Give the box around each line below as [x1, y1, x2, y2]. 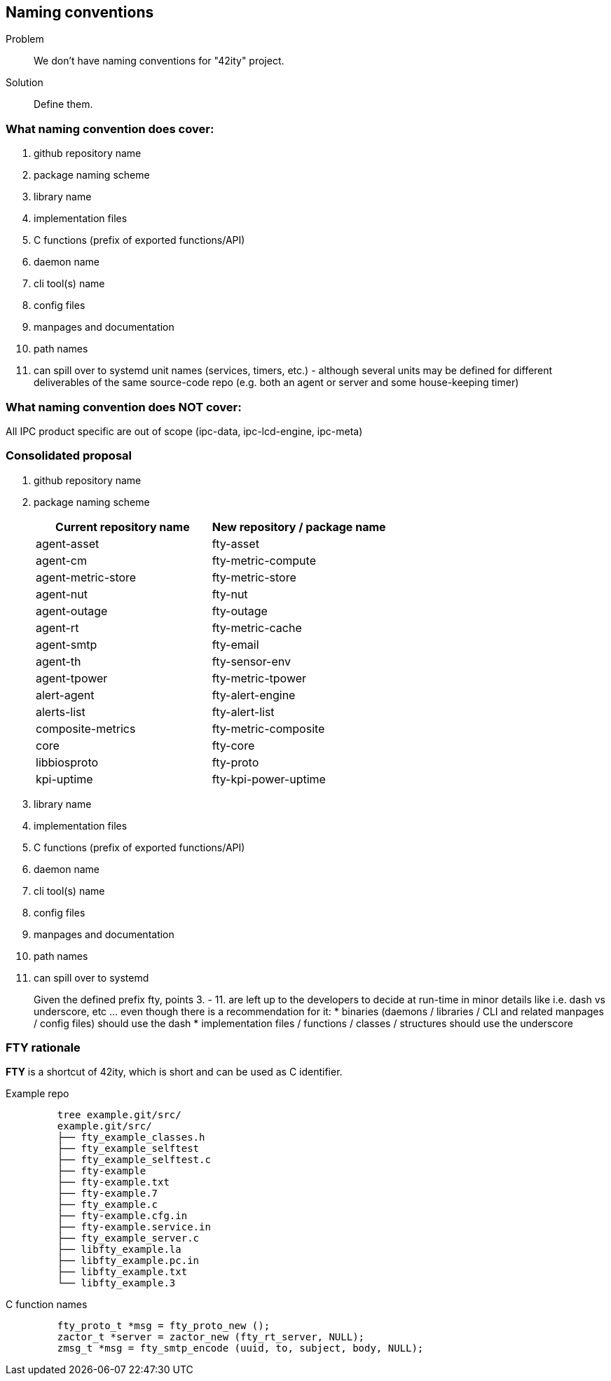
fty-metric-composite [212, 721, 325, 736]
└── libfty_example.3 [57, 1277, 176, 1289]
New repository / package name [212, 519, 386, 534]
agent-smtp [36, 637, 97, 652]
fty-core [212, 738, 255, 753]
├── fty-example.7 [57, 1188, 158, 1200]
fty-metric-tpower [212, 671, 307, 685]
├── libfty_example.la [57, 1244, 181, 1256]
